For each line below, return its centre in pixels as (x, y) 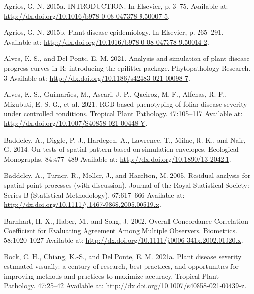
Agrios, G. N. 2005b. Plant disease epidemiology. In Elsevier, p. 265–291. (114, 32)
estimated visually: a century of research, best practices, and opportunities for (121, 266)
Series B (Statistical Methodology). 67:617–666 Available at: (94, 194)
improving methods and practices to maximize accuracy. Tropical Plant (111, 276)
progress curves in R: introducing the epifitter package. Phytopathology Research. (127, 68)
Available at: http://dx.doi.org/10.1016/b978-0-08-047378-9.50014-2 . (107, 42)
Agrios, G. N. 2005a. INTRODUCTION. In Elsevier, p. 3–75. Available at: (116, 6)
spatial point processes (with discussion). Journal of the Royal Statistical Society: (127, 185)
